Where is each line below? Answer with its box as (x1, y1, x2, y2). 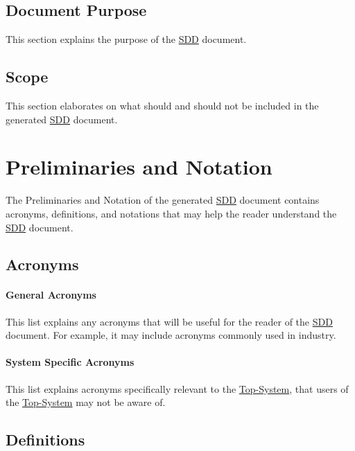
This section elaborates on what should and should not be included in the (6, 98, 319, 112)
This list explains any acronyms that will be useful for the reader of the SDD (6, 314, 333, 328)
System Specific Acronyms (6, 355, 135, 369)
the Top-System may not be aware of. (6, 395, 166, 409)
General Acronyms (6, 288, 96, 302)
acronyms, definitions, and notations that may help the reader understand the (6, 206, 337, 220)
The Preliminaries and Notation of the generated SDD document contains (6, 193, 320, 207)
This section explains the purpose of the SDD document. (6, 32, 247, 46)
